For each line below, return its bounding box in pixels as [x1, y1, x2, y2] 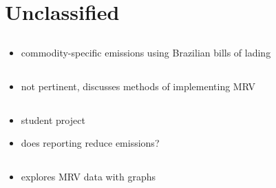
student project [21, 112, 85, 127]
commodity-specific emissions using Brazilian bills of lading [21, 45, 271, 59]
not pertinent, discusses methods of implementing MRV [21, 79, 255, 93]
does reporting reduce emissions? [21, 136, 160, 150]
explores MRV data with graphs [21, 169, 156, 184]
